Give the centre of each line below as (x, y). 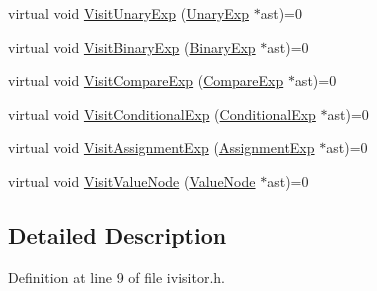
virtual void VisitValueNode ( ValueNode (132, 180)
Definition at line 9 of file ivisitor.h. (116, 276)
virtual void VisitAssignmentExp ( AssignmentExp (161, 147)
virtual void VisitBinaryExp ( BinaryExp (132, 46)
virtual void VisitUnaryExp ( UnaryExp (129, 13)
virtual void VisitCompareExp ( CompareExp (146, 80)
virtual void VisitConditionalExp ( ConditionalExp (162, 113)
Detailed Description (117, 234)
